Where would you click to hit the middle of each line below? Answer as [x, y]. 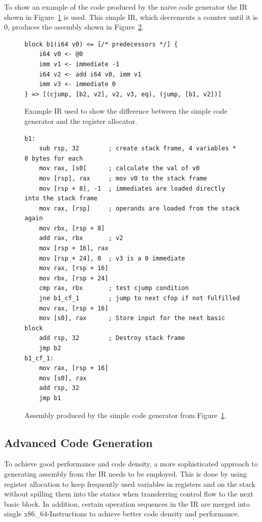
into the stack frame [61, 199]
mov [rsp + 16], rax [74, 249]
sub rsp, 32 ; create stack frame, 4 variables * [138, 149]
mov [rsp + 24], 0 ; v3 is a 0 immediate [112, 258]
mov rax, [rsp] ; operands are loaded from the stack [139, 208]
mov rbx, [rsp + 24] [74, 278]
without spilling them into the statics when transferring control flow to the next [129, 494]
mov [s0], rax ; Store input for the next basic [132, 318]
